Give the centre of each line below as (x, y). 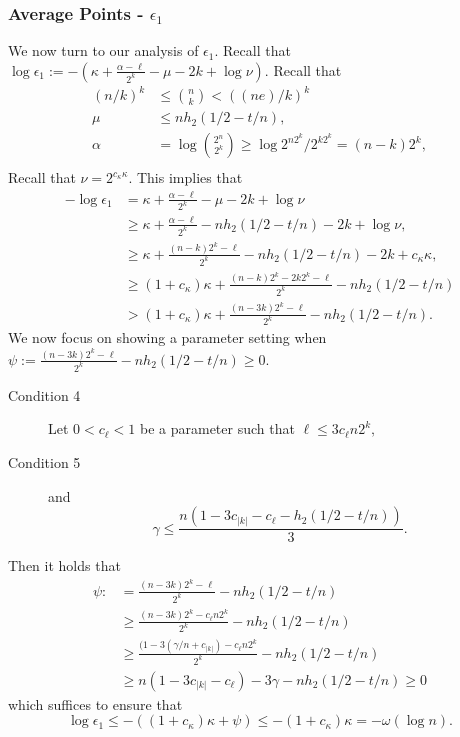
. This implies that (185, 177)
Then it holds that (64, 565)
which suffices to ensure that (95, 703)
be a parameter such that (217, 428)
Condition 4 (44, 394)
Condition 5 (44, 462)
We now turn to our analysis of (103, 50)
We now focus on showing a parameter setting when (167, 337)
